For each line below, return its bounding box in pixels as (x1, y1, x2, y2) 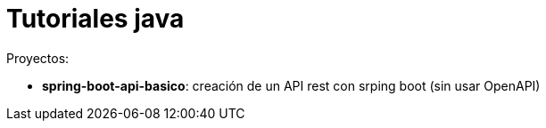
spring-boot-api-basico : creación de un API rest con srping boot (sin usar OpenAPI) (42, 77, 541, 93)
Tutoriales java (6, 4, 185, 34)
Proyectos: (6, 50, 70, 66)
